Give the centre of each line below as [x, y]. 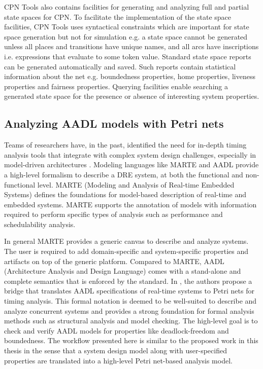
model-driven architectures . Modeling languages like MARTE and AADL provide [131, 164]
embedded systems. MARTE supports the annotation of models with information [130, 204]
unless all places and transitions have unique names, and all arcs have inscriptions [131, 46]
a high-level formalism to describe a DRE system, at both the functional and [124, 174]
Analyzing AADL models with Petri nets [114, 123]
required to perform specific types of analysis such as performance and [113, 214]
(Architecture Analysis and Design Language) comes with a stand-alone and [123, 271]
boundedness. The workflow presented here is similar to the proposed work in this [131, 340]
